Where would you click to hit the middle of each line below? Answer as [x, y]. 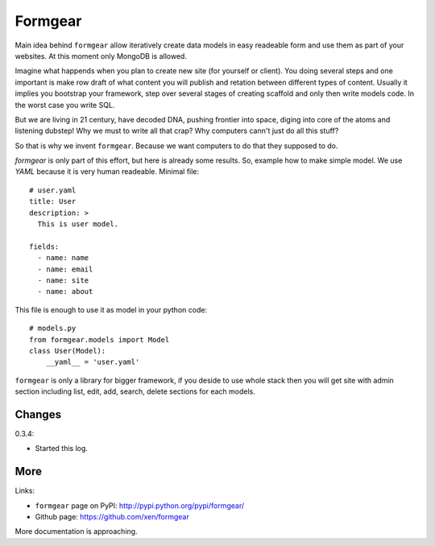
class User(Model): [68, 351]
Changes [38, 414]
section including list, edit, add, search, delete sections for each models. [135, 391]
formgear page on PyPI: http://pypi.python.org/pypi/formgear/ [140, 505]
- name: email [65, 269]
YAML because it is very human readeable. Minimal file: [107, 172]
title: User [53, 202]
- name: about [65, 292]
